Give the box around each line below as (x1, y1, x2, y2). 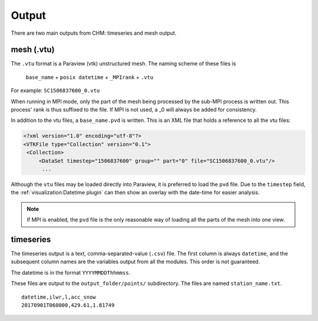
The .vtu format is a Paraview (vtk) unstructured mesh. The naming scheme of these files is (11, 60, 236, 67)
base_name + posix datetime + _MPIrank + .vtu (25, 74, 154, 81)
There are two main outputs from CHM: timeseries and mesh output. (11, 29, 177, 37)
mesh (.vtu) (11, 45, 55, 55)
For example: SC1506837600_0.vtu (11, 87, 100, 94)
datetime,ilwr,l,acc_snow (21, 293, 97, 300)
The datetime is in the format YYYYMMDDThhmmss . (11, 269, 131, 276)
